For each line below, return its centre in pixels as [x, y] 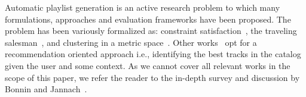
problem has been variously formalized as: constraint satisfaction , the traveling [151, 31]
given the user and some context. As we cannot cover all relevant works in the [148, 65]
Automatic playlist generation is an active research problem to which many [143, 7]
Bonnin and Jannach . [46, 89]
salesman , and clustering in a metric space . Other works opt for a [131, 42]
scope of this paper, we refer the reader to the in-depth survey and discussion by [152, 77]
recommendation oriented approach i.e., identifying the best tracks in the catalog [153, 54]
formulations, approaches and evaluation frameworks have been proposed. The [148, 19]
